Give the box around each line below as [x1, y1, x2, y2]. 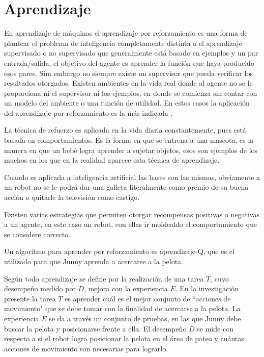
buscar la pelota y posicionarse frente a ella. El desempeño [4, 323, 187, 334]
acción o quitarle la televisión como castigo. [4, 192, 140, 202]
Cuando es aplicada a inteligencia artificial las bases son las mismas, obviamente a [4, 171, 260, 182]
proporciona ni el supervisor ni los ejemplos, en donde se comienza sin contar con [4, 87, 257, 98]
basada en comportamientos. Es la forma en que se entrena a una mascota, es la [4, 135, 254, 145]
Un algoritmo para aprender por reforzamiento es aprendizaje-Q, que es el [4, 246, 234, 257]
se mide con [197, 323, 233, 334]
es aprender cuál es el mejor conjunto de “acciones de [65, 293, 231, 303]
